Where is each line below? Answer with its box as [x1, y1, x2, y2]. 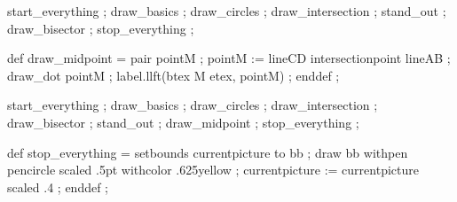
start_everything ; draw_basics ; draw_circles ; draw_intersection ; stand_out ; [7, 2, 446, 19]
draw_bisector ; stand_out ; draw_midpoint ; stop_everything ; [7, 113, 359, 131]
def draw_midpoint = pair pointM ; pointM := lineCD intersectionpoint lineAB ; [7, 49, 451, 67]
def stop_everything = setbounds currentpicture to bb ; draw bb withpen [7, 143, 408, 161]
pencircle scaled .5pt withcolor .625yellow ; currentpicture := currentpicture [7, 160, 419, 179]
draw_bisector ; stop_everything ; [7, 19, 194, 37]
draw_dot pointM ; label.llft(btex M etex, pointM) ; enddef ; [7, 66, 340, 84]
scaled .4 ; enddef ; [7, 177, 109, 196]
